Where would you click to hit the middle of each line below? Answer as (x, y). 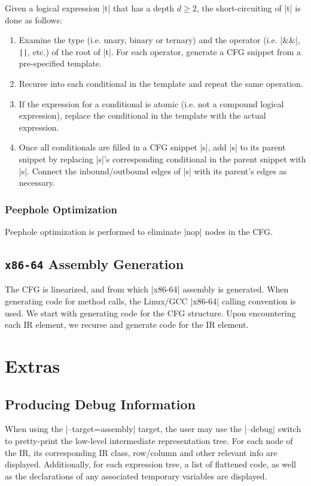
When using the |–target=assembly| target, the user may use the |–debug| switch (153, 429)
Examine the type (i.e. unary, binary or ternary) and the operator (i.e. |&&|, (159, 40)
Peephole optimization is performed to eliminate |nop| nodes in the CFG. (139, 231)
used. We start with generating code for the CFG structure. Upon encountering (150, 313)
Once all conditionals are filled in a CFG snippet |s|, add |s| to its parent (152, 147)
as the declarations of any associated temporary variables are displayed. (136, 476)
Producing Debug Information (100, 404)
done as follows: (33, 19)
